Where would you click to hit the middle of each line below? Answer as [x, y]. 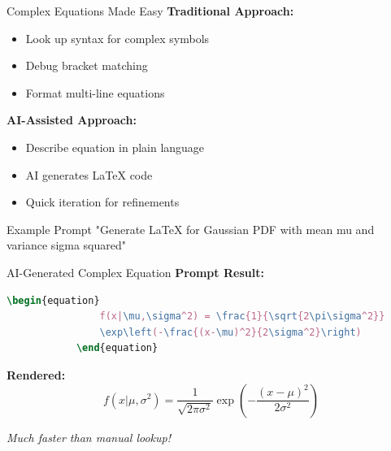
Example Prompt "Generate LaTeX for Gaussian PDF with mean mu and [191, 229]
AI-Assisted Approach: [72, 120]
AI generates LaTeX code [89, 174]
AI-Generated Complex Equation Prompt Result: [135, 272]
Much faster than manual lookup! [89, 437]
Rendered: [36, 374]
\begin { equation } [53, 300]
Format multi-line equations [95, 92]
